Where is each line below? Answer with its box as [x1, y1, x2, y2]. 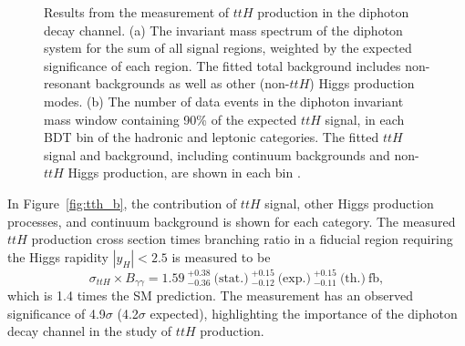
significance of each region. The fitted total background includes [44, 56, 401, 75]
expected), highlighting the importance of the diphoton [150, 303, 458, 322]
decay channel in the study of [7, 321, 172, 341]
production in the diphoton [257, 3, 409, 21]
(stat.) [213, 271, 249, 285]
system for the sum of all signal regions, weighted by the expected [44, 38, 412, 57]
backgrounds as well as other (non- [95, 74, 290, 93]
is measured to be [171, 247, 271, 266]
